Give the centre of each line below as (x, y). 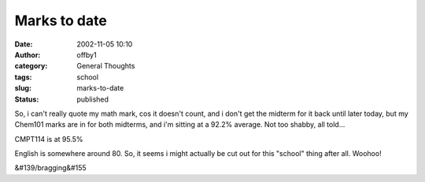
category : (31, 66)
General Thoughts (106, 66)
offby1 (87, 54)
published (93, 99)
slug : (23, 88)
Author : (28, 54)
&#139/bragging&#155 (50, 168)
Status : (27, 99)
